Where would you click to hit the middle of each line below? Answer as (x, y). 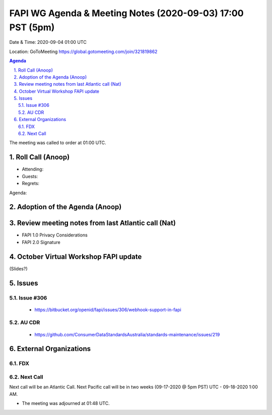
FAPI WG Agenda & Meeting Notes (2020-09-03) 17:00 (126, 13)
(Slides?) (18, 269)
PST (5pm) (32, 27)
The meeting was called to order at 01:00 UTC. (58, 143)
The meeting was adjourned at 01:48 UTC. (66, 403)
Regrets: (31, 184)
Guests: (30, 176)
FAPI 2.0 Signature (41, 242)
